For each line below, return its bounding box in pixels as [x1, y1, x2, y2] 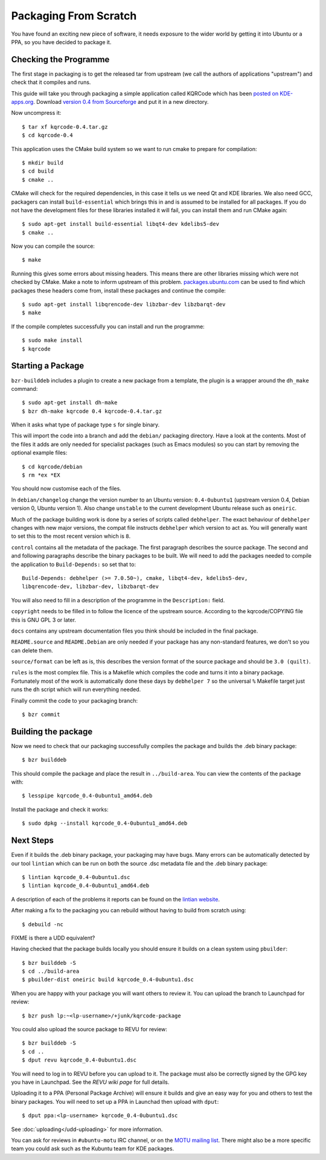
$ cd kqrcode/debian [22, 463, 83, 470]
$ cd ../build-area [22, 968, 80, 975]
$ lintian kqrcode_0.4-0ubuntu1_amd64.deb [22, 882, 150, 889]
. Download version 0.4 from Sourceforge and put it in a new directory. [33, 98, 209, 106]
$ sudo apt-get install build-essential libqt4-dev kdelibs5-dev [22, 221, 220, 228]
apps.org [11, 98, 34, 106]
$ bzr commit [22, 711, 60, 718]
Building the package [11, 726, 93, 736]
